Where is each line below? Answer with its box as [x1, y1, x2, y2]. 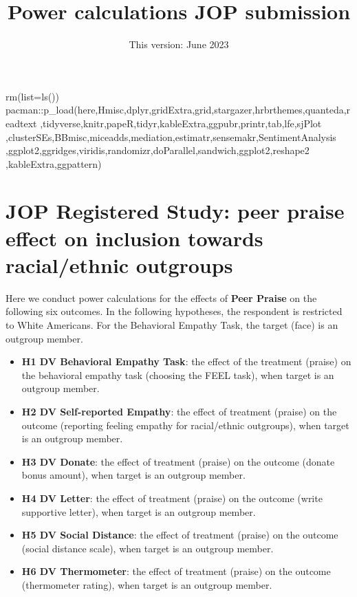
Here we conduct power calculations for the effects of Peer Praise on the [6, 290, 317, 305]
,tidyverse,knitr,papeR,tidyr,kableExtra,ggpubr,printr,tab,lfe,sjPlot [40, 116, 322, 130]
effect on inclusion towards [6, 224, 263, 252]
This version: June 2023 [129, 37, 229, 52]
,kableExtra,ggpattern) [6, 156, 102, 171]
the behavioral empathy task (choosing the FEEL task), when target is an [21, 367, 334, 382]
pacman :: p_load [6, 102, 74, 117]
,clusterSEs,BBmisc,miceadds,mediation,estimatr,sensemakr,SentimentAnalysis [6, 129, 336, 144]
